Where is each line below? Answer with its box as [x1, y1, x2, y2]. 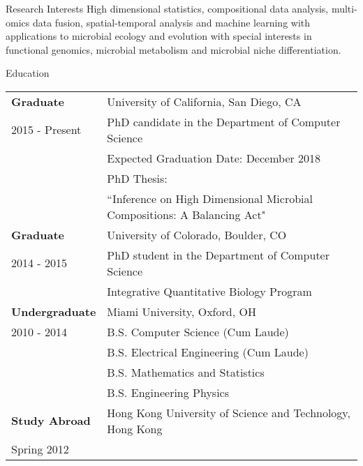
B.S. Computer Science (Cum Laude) [107, 323, 289, 340]
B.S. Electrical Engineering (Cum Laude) [107, 343, 309, 360]
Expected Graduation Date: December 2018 [107, 149, 321, 166]
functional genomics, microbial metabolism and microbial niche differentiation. [6, 42, 341, 57]
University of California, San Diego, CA [107, 93, 302, 110]
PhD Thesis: [107, 170, 168, 186]
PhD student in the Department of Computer [107, 246, 329, 263]
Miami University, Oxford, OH [107, 303, 256, 320]
